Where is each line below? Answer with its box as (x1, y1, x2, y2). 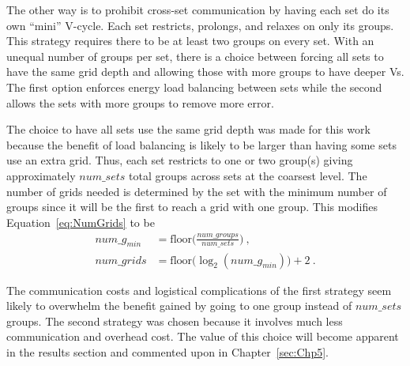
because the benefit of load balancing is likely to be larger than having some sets (6, 136, 397, 153)
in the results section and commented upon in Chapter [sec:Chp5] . (6, 343, 329, 360)
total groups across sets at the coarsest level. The (129, 167, 367, 183)
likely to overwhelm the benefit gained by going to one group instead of (6, 297, 352, 314)
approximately (6, 167, 76, 183)
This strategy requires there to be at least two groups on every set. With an (6, 32, 374, 49)
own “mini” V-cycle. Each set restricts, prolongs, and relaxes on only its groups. (6, 17, 394, 33)
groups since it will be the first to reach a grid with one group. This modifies (6, 198, 378, 215)
